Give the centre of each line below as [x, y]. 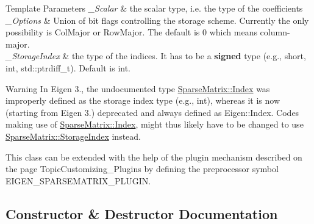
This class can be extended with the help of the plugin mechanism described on [154, 157]
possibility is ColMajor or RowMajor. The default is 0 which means [131, 32]
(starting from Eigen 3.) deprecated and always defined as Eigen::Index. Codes [152, 112]
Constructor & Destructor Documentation [142, 213]
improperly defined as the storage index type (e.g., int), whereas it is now [143, 100]
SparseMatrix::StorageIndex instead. [73, 136]
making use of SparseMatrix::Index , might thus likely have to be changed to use [155, 124]
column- [275, 32]
